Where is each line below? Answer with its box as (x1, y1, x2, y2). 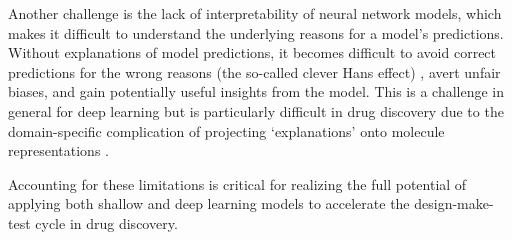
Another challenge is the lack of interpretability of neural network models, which (8, 3, 502, 23)
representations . (8, 140, 109, 161)
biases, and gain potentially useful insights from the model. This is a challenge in (8, 81, 505, 102)
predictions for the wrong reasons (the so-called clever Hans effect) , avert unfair (8, 61, 501, 82)
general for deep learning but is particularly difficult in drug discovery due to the (8, 100, 504, 121)
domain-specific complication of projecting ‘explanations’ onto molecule (8, 120, 445, 141)
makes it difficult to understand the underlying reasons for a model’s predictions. (8, 22, 504, 43)
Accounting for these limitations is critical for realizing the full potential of (8, 173, 467, 194)
